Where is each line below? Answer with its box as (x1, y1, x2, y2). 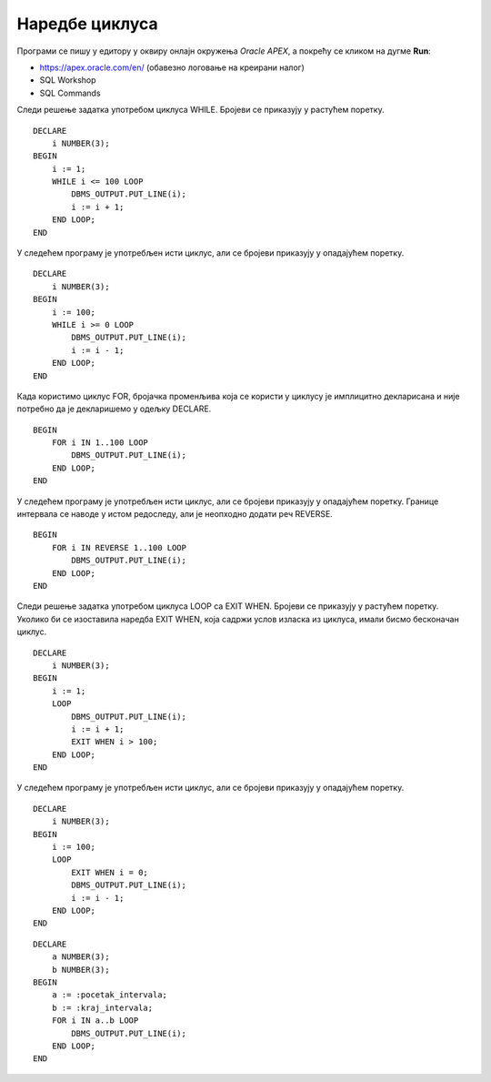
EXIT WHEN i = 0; (71, 867, 149, 877)
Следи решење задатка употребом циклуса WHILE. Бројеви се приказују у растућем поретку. (16, 105, 386, 116)
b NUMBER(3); (51, 965, 110, 975)
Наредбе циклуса (16, 14, 158, 34)
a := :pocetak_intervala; (51, 990, 168, 1000)
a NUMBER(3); (51, 952, 110, 962)
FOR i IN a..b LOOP (51, 1016, 139, 1026)
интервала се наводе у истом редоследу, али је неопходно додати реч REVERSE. (16, 509, 334, 520)
